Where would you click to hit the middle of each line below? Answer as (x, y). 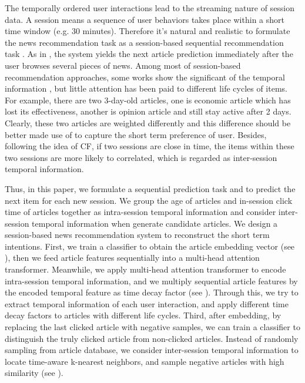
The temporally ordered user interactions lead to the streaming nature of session (150, 8)
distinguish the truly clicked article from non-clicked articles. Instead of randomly (152, 338)
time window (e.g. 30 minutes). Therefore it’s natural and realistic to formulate (148, 31)
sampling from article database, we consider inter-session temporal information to (152, 350)
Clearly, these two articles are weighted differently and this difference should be (148, 122)
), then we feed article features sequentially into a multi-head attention (132, 258)
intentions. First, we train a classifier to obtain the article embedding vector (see (150, 246)
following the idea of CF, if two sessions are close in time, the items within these (150, 146)
